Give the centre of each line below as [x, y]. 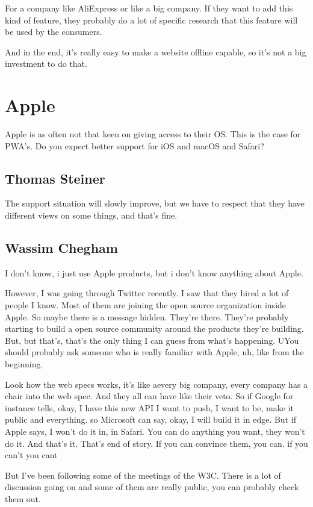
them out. [23, 498]
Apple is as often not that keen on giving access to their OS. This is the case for [153, 134]
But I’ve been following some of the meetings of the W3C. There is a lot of [143, 475]
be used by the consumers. [54, 32]
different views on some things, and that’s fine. [91, 215]
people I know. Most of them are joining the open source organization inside [146, 305]
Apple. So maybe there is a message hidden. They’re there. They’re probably [147, 316]
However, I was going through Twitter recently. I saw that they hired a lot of [147, 293]
